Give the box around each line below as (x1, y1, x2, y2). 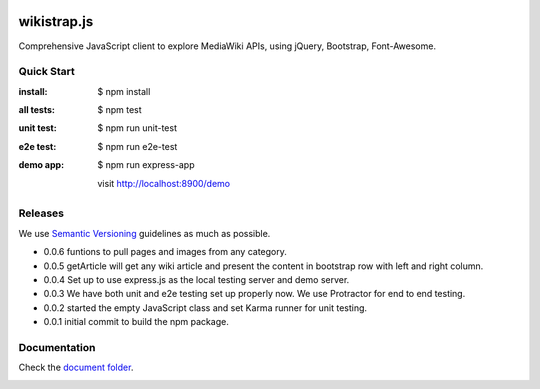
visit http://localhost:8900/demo (97, 177, 230, 189)
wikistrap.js (18, 13, 94, 30)
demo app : (18, 159, 65, 171)
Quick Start (18, 65, 75, 79)
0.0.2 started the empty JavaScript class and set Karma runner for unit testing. (43, 301, 368, 314)
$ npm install (97, 85, 151, 97)
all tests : (18, 104, 55, 116)
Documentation (18, 340, 96, 354)
